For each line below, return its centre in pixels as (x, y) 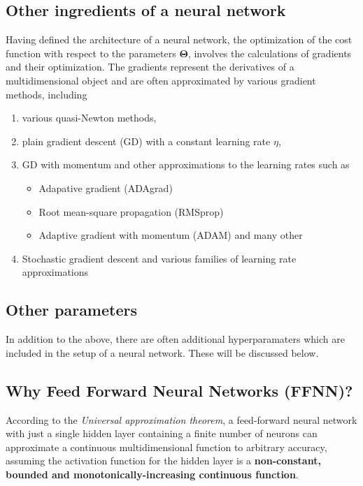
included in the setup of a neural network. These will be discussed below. (162, 352)
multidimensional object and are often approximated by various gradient (161, 80)
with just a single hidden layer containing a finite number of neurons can (162, 433)
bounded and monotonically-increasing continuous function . (152, 474)
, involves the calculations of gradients (270, 53)
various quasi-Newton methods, (89, 118)
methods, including (47, 94)
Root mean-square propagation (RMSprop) (131, 211)
